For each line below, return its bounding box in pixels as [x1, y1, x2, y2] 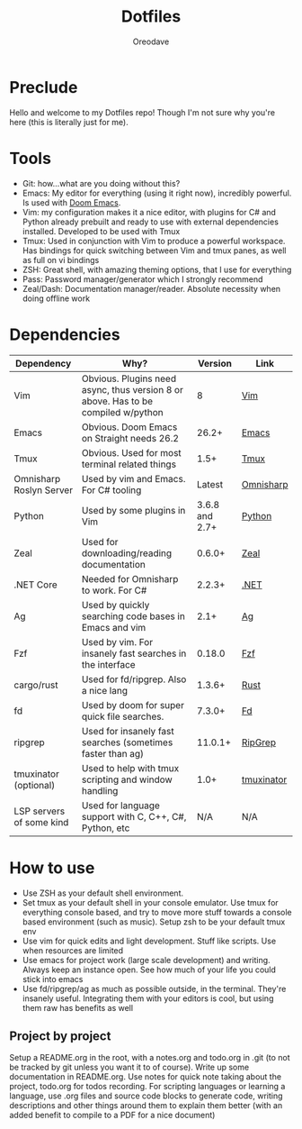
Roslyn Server [13, 484, 74, 496]
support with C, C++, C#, [81, 810, 187, 823]
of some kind [13, 815, 69, 828]
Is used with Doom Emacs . [22, 196, 121, 208]
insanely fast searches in [81, 647, 187, 660]
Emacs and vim [81, 621, 147, 633]
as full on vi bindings [22, 254, 100, 265]
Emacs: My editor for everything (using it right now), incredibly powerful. [22, 187, 292, 198]
